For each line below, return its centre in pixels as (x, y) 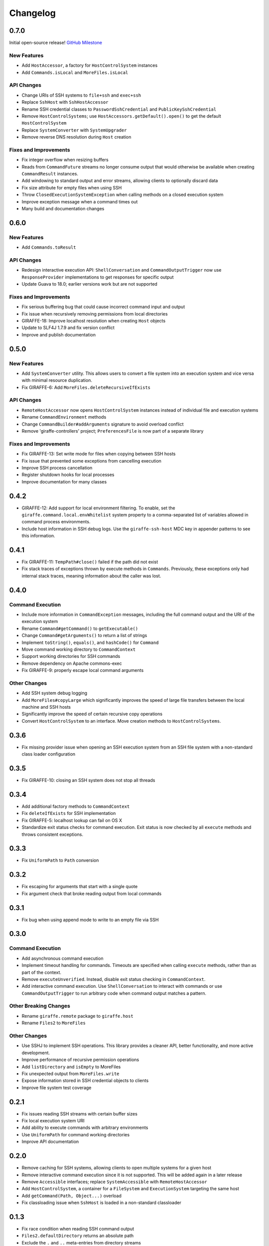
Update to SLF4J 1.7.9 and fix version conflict (68, 328)
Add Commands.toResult (49, 247)
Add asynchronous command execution (63, 958)
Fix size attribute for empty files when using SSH (72, 187)
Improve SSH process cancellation (57, 467)
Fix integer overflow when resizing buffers (65, 160)
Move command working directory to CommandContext (79, 649)
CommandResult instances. (50, 174)
